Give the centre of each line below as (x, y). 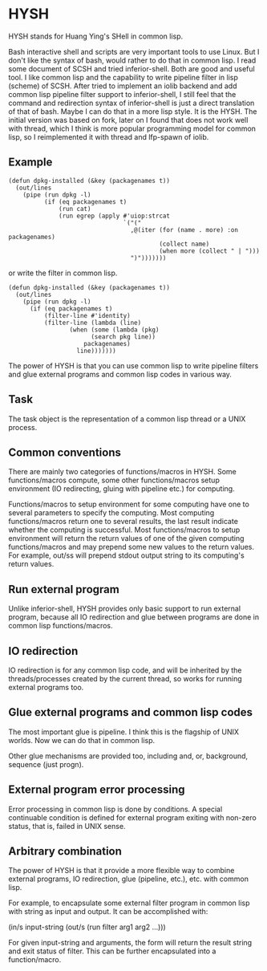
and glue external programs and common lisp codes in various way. (120, 374)
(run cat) (75, 209)
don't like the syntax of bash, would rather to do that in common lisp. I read (132, 60)
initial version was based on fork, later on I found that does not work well (128, 120)
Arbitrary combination (65, 851)
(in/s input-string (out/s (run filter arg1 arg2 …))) (87, 927)
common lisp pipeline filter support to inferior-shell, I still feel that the (122, 94)
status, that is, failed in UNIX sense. (67, 826)
